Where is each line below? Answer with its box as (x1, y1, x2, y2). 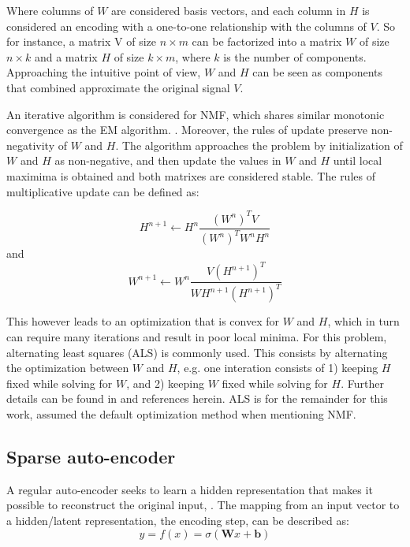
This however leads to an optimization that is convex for (6, 313, 280, 329)
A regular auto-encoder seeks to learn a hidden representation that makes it (6, 481, 373, 497)
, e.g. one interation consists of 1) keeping (177, 359, 378, 376)
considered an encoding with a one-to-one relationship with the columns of (6, 17, 367, 34)
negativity (6, 136, 55, 153)
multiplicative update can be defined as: (6, 183, 199, 199)
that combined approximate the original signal (6, 79, 230, 95)
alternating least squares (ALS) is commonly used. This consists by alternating (6, 344, 388, 360)
